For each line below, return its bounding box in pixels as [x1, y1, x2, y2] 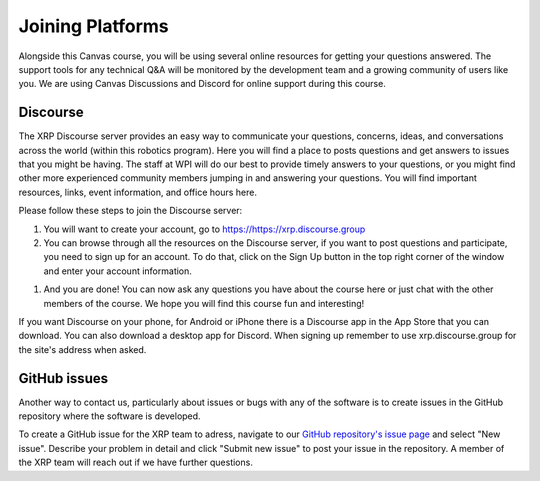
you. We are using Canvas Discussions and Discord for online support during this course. [18, 78, 387, 90]
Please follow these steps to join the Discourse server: [18, 205, 243, 217]
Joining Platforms [18, 15, 169, 37]
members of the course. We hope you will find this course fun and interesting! [43, 297, 365, 309]
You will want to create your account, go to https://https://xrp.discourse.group [43, 223, 366, 235]
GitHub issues [18, 370, 109, 387]
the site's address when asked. [18, 343, 147, 355]
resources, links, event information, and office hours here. [18, 186, 257, 198]
